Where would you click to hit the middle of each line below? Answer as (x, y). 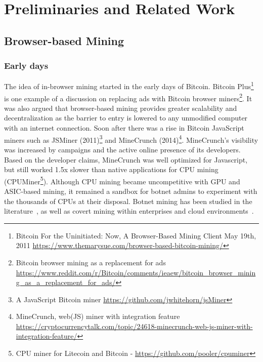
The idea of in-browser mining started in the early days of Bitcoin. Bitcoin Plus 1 (129, 86)
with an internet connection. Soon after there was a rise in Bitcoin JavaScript (124, 128)
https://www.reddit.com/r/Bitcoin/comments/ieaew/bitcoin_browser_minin (136, 272)
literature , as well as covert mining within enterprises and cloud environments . (129, 211)
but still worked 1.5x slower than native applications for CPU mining (111, 169)
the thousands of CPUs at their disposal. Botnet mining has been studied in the (128, 201)
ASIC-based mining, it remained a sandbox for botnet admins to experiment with (131, 191)
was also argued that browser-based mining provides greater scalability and (121, 108)
